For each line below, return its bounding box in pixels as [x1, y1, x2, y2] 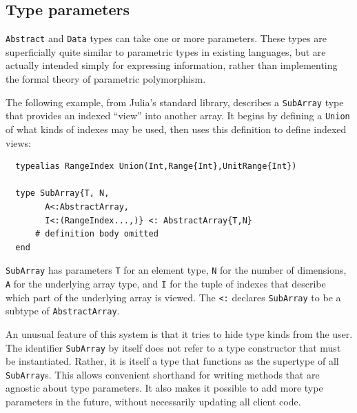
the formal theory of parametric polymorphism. [6, 72, 206, 86]
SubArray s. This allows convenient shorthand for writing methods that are [6, 367, 320, 381]
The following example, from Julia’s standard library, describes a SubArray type [6, 94, 344, 109]
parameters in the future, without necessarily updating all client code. [6, 394, 301, 409]
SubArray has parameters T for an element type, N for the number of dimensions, [6, 263, 347, 277]
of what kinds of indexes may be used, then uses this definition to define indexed [6, 121, 347, 136]
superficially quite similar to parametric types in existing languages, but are [6, 44, 326, 59]
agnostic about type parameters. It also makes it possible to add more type [6, 381, 323, 395]
